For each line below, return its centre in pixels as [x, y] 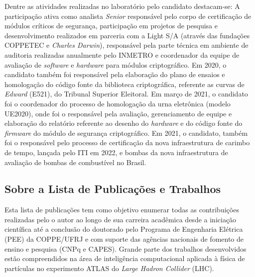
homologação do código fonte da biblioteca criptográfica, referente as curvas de [125, 84]
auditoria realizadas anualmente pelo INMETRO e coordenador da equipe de [122, 54]
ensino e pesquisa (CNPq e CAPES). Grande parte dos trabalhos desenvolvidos [126, 248]
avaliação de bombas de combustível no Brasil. [75, 162]
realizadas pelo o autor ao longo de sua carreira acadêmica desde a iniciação [121, 219]
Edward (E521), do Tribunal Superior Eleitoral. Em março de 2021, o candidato [126, 94]
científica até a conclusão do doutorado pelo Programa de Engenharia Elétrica [124, 229]
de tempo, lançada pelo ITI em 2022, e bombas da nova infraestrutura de [116, 152]
